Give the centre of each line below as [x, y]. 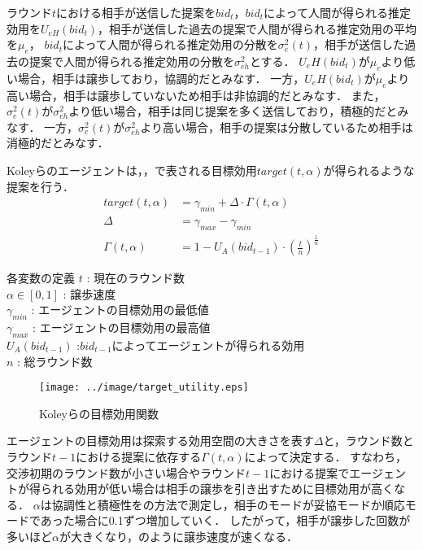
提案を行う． [40, 186]
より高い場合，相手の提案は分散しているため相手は [277, 127]
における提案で [310, 472]
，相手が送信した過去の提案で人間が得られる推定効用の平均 [257, 28]
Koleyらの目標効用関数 [99, 413]
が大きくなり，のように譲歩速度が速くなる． [178, 536]
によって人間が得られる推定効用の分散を [170, 44]
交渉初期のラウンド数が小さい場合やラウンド [126, 472]
